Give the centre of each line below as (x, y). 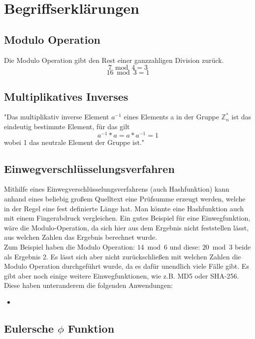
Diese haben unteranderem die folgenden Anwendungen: (88, 285)
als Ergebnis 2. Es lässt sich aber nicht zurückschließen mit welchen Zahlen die (123, 256)
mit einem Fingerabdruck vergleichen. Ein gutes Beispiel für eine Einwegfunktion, (127, 218)
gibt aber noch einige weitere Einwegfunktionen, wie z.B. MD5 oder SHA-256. (122, 275)
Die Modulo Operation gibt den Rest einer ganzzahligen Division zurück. (114, 60)
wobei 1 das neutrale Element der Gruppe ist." (74, 142)
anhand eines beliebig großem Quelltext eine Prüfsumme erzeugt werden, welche (125, 199)
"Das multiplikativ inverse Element (57, 117)
